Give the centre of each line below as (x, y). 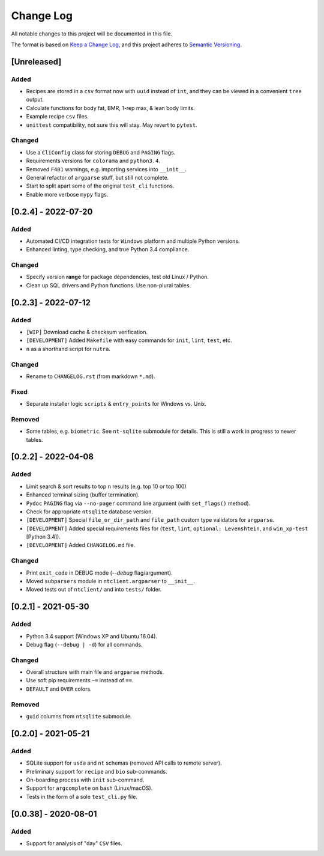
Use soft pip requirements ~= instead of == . (80, 680)
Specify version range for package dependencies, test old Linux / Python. (118, 277)
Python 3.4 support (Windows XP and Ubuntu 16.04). (92, 636)
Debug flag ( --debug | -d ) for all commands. (84, 644)
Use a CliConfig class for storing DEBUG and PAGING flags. (101, 152)
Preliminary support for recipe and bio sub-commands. (97, 771)
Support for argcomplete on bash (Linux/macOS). (89, 788)
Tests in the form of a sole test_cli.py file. (82, 796)
